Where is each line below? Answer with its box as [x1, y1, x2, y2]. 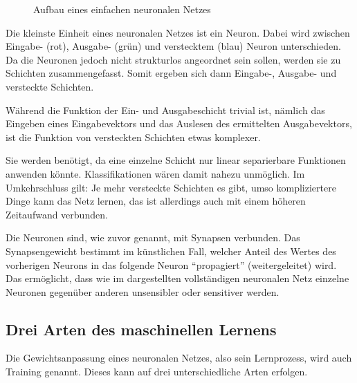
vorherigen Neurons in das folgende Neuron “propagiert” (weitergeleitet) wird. [6, 257, 337, 272]
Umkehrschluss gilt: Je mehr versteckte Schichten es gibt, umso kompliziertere [6, 180, 336, 194]
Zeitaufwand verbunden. [6, 207, 108, 221]
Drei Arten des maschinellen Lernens [6, 318, 277, 339]
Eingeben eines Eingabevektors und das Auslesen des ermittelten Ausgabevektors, [6, 116, 352, 131]
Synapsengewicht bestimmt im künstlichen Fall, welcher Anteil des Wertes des [6, 243, 336, 258]
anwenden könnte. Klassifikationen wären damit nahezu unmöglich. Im [6, 166, 305, 180]
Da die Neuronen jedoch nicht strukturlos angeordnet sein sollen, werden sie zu [6, 52, 341, 66]
